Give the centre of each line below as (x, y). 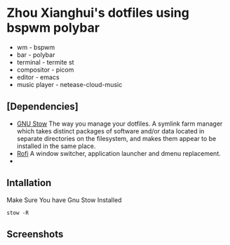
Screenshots (35, 234)
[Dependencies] (42, 107)
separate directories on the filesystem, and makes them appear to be (116, 138)
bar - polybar (36, 55)
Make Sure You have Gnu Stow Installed (64, 200)
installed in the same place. (56, 146)
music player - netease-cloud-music (69, 84)
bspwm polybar (53, 28)
